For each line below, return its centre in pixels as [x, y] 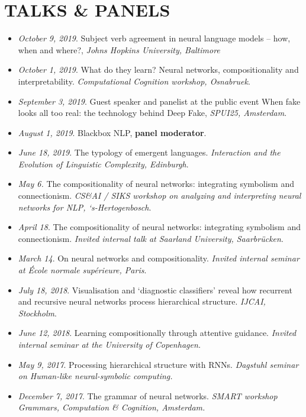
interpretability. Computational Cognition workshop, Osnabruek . [134, 81]
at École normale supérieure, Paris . [82, 270]
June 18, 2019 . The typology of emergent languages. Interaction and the [149, 152]
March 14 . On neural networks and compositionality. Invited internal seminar [159, 258]
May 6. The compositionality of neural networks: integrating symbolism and [156, 184]
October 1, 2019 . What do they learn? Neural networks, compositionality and [158, 69]
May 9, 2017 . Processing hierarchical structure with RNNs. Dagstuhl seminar [158, 364]
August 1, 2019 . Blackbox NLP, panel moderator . [112, 132]
